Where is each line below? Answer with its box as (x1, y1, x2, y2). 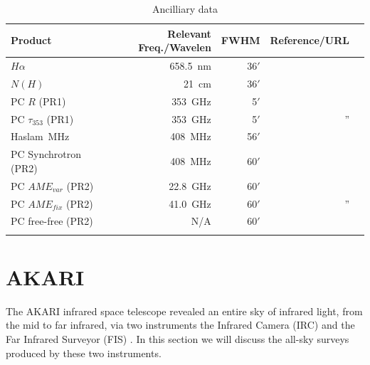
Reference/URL (270, 33, 349, 48)
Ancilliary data (152, 1, 218, 16)
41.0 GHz (169, 196, 211, 211)
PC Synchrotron (11, 147, 82, 162)
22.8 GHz (169, 178, 211, 193)
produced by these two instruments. (6, 345, 162, 360)
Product (11, 33, 52, 48)
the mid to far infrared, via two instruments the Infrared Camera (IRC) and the (6, 317, 355, 332)
